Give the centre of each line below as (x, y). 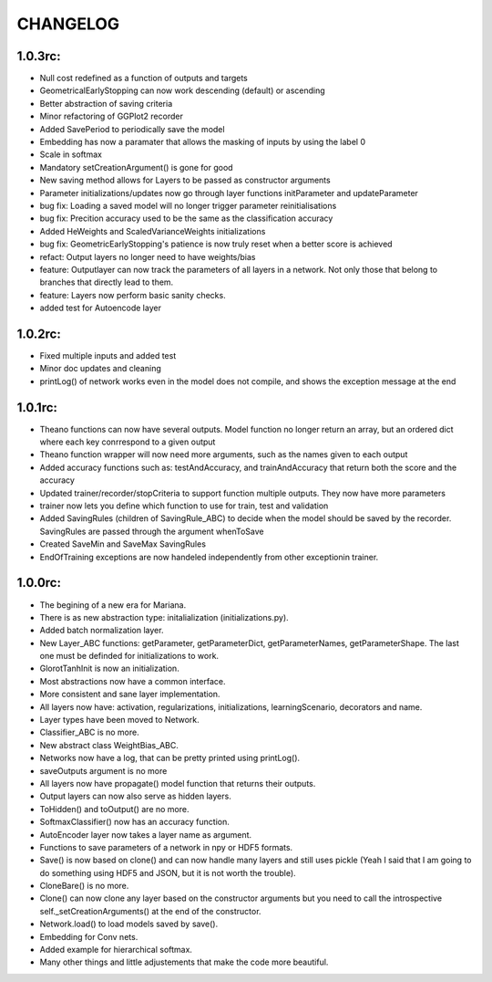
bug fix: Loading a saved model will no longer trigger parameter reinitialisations (188, 205)
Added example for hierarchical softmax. (116, 950)
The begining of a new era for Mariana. (113, 605)
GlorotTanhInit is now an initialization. (109, 669)
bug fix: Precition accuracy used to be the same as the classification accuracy (186, 218)
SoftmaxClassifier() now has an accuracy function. (134, 822)
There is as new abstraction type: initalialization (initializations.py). (164, 617)
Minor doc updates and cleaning (100, 369)
